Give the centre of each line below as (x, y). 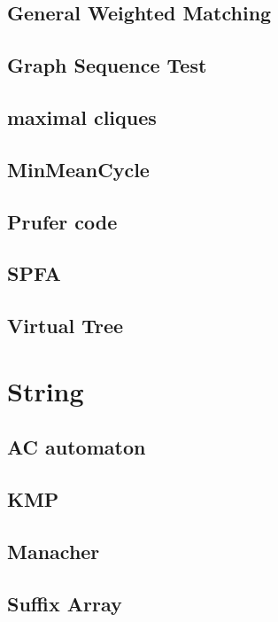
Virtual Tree (66, 326)
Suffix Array (65, 603)
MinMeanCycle (78, 169)
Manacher (54, 551)
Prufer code (62, 221)
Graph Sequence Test (107, 65)
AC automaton (77, 447)
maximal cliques (82, 117)
